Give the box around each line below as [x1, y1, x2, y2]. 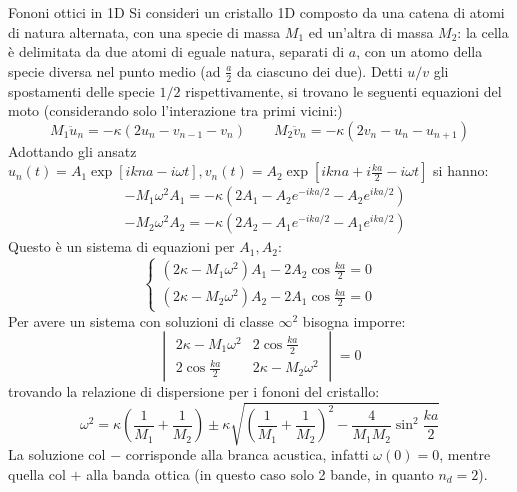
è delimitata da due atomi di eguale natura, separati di [8, 41, 345, 62]
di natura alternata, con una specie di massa [8, 21, 281, 42]
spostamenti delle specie [8, 80, 155, 101]
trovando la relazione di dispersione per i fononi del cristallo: [8, 381, 380, 402]
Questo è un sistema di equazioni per [8, 236, 235, 257]
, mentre [439, 444, 491, 465]
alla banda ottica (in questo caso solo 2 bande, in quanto [86, 463, 434, 484]
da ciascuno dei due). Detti [237, 60, 403, 81]
